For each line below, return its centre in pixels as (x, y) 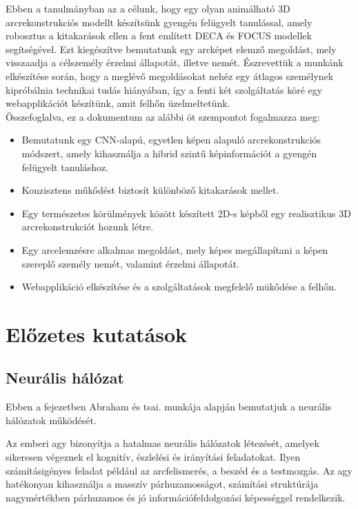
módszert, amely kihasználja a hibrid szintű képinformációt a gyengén (169, 153)
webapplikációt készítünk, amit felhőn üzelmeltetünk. (118, 103)
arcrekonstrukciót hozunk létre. (88, 227)
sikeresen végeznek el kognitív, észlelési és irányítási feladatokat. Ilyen (153, 457)
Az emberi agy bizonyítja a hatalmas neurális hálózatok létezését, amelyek (162, 443)
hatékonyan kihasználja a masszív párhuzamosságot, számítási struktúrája (162, 484)
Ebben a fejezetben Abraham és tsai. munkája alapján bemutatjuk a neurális (169, 407)
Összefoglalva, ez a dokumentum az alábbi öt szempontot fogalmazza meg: (163, 116)
